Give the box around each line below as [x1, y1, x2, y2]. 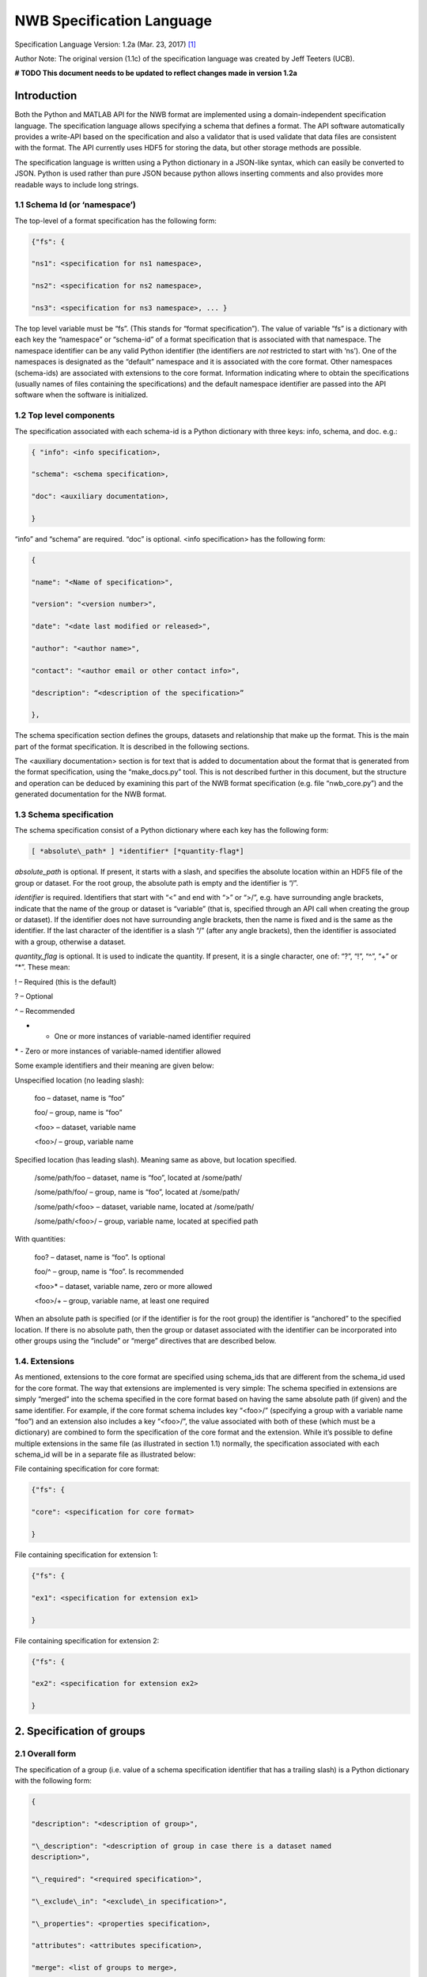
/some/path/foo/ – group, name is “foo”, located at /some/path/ [34, 1187, 240, 1197]
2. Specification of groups [14, 1724, 145, 1737]
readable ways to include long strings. [14, 180, 139, 189]
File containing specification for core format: [14, 1464, 160, 1474]
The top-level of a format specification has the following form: [14, 216, 217, 225]
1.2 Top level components [14, 410, 115, 421]
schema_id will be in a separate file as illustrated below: [14, 1450, 196, 1459]
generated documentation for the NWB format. [14, 789, 167, 799]
